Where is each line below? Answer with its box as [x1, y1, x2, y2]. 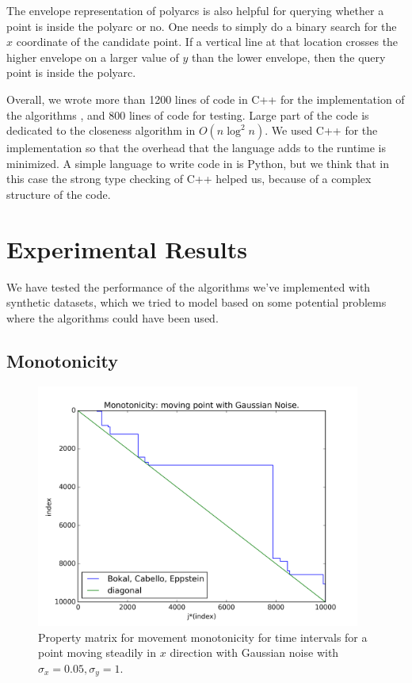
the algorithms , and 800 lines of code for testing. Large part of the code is [6, 106, 369, 123]
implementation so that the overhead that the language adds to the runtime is [6, 139, 387, 156]
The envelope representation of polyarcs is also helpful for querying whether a [6, 2, 384, 18]
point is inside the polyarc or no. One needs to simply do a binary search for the [6, 17, 397, 34]
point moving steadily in [38, 644, 157, 661]
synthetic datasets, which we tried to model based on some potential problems [6, 294, 387, 311]
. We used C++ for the [265, 122, 378, 139]
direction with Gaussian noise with [170, 644, 339, 661]
